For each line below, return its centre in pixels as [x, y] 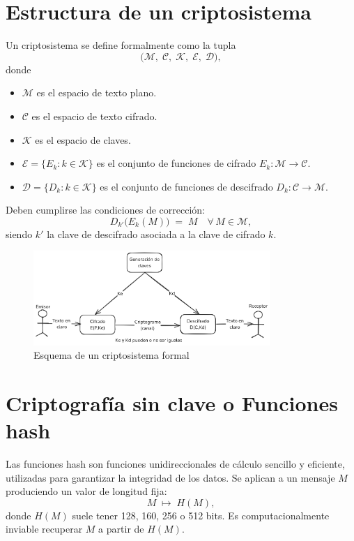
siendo [19, 234]
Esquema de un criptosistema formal [111, 355]
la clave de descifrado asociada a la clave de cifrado [156, 234]
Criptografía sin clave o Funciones [172, 402]
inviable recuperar [44, 529]
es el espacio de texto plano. [97, 92]
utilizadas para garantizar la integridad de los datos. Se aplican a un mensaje [170, 477]
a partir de [121, 529]
